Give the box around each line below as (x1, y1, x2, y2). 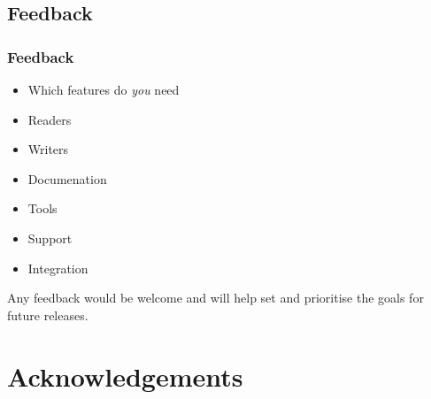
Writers (27, 140, 69, 158)
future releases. (7, 305, 89, 324)
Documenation (27, 169, 107, 188)
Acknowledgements (7, 357, 243, 394)
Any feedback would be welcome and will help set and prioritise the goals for (7, 288, 424, 307)
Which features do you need (27, 81, 180, 98)
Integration (27, 258, 89, 277)
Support (27, 228, 73, 247)
